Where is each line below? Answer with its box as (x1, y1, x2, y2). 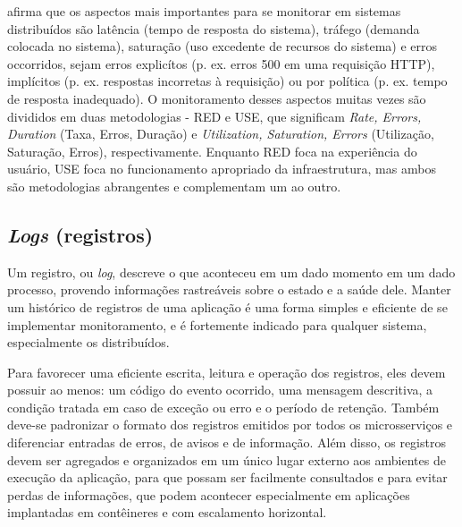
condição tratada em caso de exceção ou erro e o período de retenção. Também (7, 397, 440, 416)
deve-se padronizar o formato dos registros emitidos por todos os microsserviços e (7, 415, 453, 434)
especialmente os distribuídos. (7, 333, 170, 352)
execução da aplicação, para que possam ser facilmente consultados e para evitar (7, 468, 448, 487)
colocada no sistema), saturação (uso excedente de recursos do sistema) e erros (7, 37, 438, 55)
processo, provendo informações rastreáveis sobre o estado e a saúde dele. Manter (7, 280, 451, 299)
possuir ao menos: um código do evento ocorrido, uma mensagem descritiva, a (7, 380, 433, 399)
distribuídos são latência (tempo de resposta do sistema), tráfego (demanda (7, 19, 420, 38)
